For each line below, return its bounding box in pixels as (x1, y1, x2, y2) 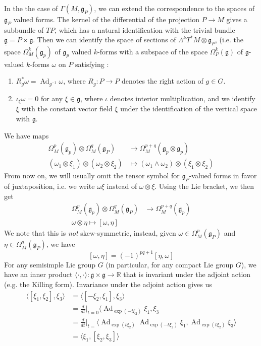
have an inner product (4, 269, 73, 280)
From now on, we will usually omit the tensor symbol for (4, 170, 180, 181)
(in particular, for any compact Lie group (106, 259, 234, 269)
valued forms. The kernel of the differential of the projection (13, 14, 199, 24)
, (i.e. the (215, 34, 244, 45)
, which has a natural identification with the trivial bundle (55, 24, 235, 35)
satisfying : (75, 58, 109, 69)
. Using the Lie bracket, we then (154, 181, 254, 191)
